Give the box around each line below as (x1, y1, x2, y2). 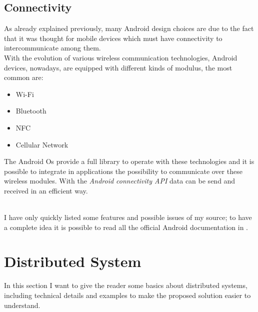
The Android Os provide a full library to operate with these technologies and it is (4, 156, 254, 166)
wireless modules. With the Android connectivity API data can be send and (4, 175, 235, 186)
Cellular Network (15, 139, 68, 149)
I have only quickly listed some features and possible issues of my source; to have (4, 212, 252, 222)
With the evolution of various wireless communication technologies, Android (4, 52, 237, 62)
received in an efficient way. (4, 185, 88, 195)
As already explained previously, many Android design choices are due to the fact (4, 23, 254, 33)
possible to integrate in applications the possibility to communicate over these (4, 165, 242, 176)
